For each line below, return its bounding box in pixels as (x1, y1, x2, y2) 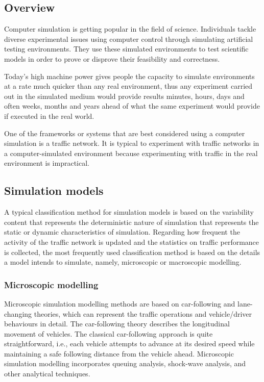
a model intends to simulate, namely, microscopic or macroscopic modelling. (4, 257, 242, 267)
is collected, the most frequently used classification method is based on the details (4, 246, 260, 257)
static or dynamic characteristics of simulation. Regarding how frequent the (4, 226, 240, 237)
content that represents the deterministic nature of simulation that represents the (4, 216, 259, 227)
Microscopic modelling (4, 278, 99, 291)
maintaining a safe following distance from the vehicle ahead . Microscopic (4, 348, 234, 359)
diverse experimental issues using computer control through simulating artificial (4, 33, 253, 44)
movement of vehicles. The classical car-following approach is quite (4, 328, 213, 339)
